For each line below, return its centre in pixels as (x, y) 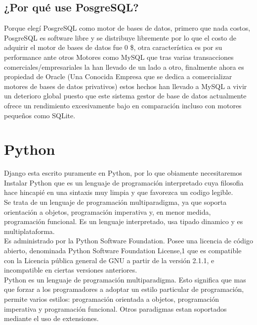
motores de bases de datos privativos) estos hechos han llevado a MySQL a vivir (126, 86)
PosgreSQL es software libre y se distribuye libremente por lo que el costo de (120, 37)
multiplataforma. (29, 231)
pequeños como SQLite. (40, 115)
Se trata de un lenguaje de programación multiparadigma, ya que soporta (115, 202)
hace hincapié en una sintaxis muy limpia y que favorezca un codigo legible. (119, 192)
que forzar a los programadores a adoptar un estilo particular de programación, (124, 289)
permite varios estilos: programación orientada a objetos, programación (111, 299)
